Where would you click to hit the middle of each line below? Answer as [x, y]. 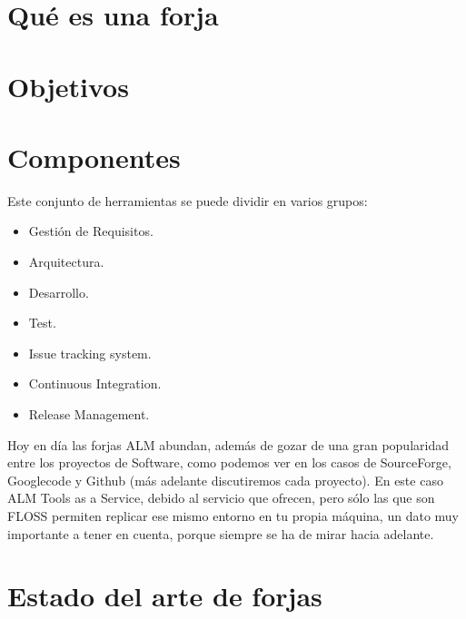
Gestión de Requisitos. [91, 231]
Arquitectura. [66, 262]
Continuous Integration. [95, 383]
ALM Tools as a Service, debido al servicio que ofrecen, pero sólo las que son [221, 498]
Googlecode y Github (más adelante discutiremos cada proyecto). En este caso [225, 480]
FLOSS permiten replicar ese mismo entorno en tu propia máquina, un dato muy [233, 516]
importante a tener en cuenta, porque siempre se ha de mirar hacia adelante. [221, 533]
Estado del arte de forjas [165, 596]
